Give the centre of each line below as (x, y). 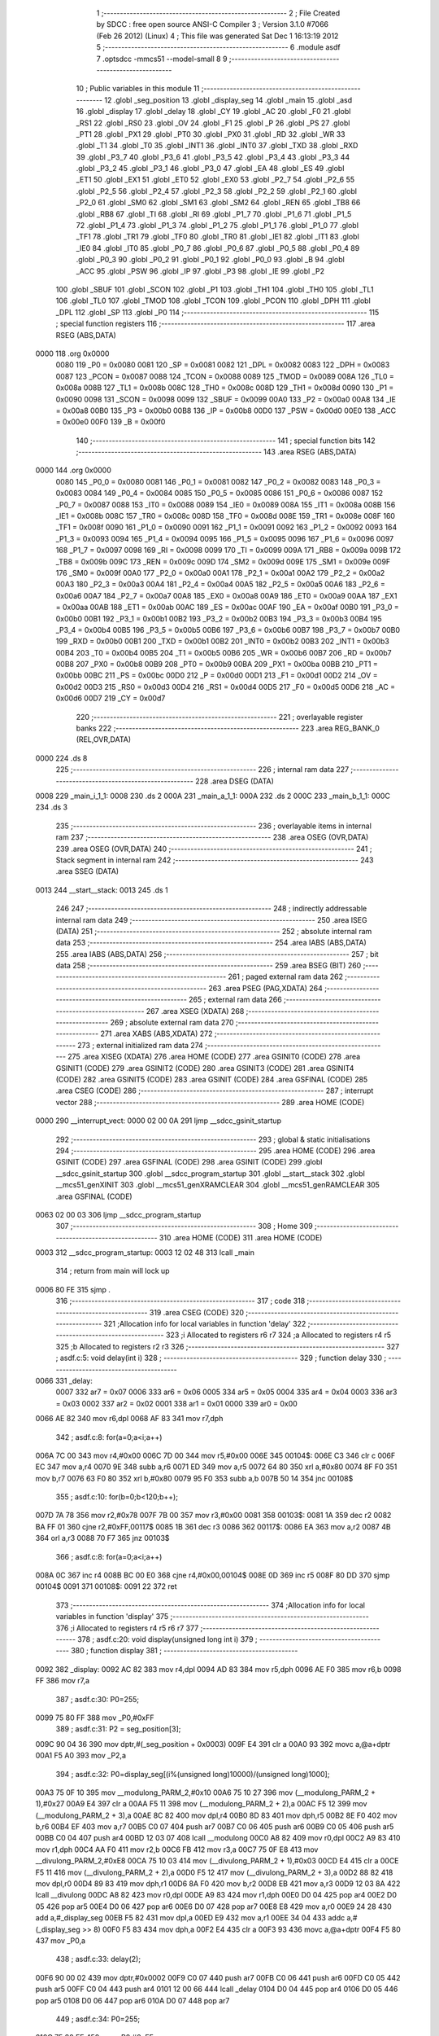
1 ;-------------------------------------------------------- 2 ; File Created (218, 13)
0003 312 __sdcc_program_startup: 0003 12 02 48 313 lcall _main (145, 1253)
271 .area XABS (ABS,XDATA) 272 (156, 1033)
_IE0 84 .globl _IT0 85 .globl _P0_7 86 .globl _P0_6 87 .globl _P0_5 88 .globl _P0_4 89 (218, 248)
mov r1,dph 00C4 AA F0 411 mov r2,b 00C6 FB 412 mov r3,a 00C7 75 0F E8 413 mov (177, 1850)
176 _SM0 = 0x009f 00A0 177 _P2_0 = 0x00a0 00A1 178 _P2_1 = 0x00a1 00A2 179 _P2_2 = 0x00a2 (220, 573)
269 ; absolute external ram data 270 (172, 1023)
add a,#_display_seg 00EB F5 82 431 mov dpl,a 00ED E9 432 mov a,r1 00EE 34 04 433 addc (190, 1918)
